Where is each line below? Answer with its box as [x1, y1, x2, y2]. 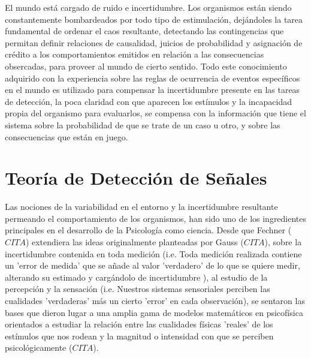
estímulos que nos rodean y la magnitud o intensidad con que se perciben [5, 329, 274, 342]
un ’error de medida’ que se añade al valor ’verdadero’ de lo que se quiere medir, [5, 259, 300, 272]
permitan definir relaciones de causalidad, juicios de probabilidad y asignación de [5, 36, 303, 49]
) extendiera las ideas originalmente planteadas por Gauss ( [25, 236, 244, 248]
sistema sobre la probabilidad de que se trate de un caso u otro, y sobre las [5, 118, 280, 131]
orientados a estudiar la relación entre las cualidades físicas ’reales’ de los [5, 318, 273, 330]
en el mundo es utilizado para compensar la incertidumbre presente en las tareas [5, 83, 300, 96]
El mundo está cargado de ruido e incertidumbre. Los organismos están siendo [5, 1, 292, 13]
